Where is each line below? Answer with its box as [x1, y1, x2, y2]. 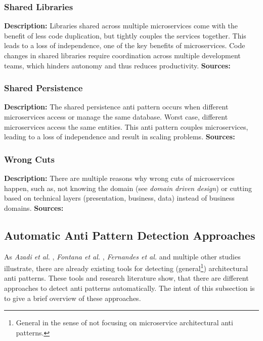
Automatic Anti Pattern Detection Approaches [4, 227, 255, 243]
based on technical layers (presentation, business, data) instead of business [4, 193, 235, 203]
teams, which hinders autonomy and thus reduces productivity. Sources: [4, 60, 231, 70]
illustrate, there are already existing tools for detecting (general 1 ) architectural [4, 261, 248, 273]
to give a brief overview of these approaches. [4, 292, 141, 303]
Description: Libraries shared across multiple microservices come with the [4, 20, 238, 31]
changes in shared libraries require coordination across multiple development [4, 50, 241, 60]
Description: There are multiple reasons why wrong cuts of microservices [4, 173, 235, 183]
